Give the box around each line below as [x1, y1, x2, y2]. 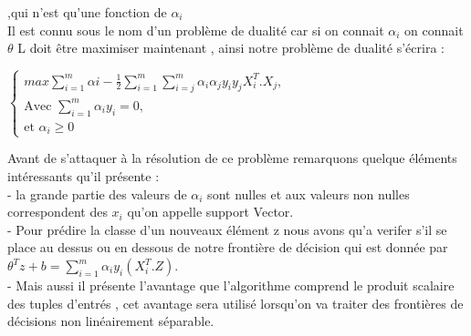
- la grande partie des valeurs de [7, 184, 187, 203]
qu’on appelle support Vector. [127, 202, 294, 221]
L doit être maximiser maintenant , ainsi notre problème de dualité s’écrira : [17, 38, 445, 57]
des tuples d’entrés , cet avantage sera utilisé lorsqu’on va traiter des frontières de [7, 293, 464, 312]
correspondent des [7, 202, 108, 221]
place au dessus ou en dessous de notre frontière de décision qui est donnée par [7, 238, 448, 257]
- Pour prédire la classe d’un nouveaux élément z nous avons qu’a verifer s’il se [7, 219, 447, 239]
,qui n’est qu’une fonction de [7, 3, 167, 21]
